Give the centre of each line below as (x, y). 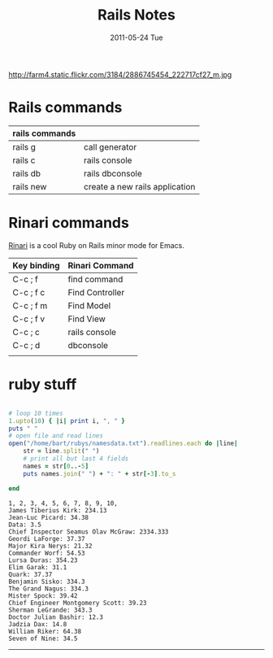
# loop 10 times (36, 413)
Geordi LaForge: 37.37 (47, 538)
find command (95, 279)
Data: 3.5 (25, 525)
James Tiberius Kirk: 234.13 (58, 510)
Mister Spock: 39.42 (43, 595)
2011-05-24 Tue (136, 37)
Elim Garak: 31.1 (38, 567)
